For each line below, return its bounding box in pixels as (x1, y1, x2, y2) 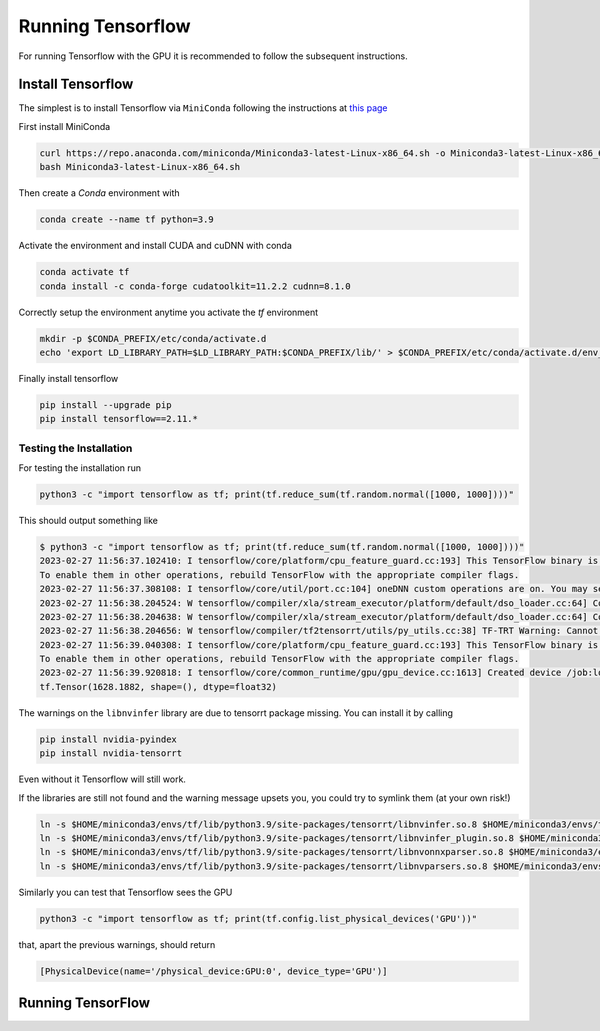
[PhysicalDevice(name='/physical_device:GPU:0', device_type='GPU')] (39, 965, 388, 977)
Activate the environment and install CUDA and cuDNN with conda (18, 240, 292, 252)
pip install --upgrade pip (39, 399, 172, 410)
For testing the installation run (18, 462, 142, 474)
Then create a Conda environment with (18, 187, 180, 199)
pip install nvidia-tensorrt (39, 748, 183, 759)
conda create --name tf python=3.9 (39, 214, 214, 225)
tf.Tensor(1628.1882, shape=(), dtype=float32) (39, 681, 277, 692)
